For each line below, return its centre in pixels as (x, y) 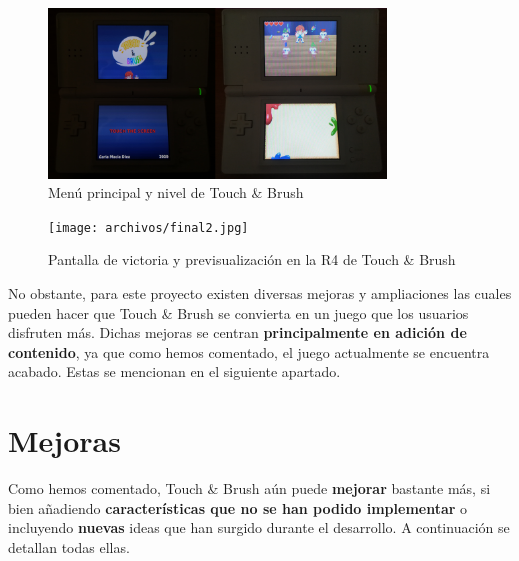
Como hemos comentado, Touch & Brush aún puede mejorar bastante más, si (249, 488)
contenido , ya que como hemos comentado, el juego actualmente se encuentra (249, 351)
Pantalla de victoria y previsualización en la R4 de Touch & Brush (252, 259)
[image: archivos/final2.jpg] (148, 227)
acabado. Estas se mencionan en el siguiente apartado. (174, 371)
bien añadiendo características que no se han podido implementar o (238, 507)
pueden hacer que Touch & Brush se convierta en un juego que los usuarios (238, 312)
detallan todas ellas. (69, 546)
